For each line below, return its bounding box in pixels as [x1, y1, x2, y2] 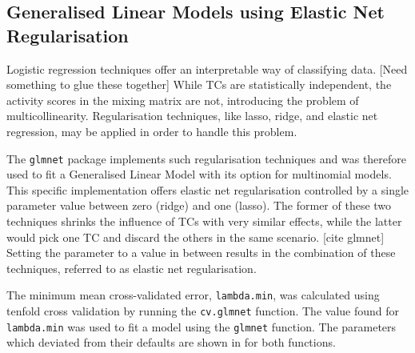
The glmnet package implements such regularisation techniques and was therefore [6, 150, 407, 166]
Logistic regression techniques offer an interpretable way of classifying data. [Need [6, 60, 408, 77]
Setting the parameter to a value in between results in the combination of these [6, 244, 396, 261]
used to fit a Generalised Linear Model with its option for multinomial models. [6, 166, 392, 183]
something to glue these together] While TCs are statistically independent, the [6, 76, 392, 93]
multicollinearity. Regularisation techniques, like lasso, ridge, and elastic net [6, 107, 378, 124]
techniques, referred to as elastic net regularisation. [6, 259, 257, 276]
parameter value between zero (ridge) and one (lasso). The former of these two [6, 197, 392, 214]
